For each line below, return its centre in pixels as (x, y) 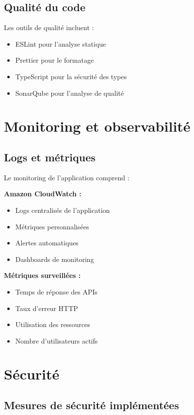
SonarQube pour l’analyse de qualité (70, 93)
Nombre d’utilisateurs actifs (57, 340)
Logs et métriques (50, 157)
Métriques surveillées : (42, 275)
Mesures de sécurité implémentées (91, 405)
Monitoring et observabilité (97, 126)
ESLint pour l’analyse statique (61, 43)
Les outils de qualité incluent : (49, 27)
